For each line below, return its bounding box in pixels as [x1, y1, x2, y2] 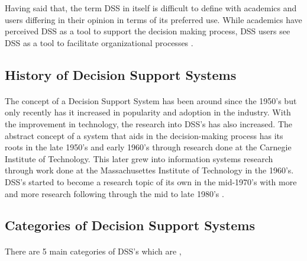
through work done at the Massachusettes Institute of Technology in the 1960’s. [5, 164, 294, 176]
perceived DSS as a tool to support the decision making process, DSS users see [5, 25, 290, 37]
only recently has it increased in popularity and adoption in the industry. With [5, 106, 291, 118]
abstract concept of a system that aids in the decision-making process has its [5, 129, 283, 141]
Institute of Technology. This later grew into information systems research [5, 152, 273, 165]
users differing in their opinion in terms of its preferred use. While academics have [5, 13, 302, 25]
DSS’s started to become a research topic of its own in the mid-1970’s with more [5, 175, 297, 188]
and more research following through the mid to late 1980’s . [5, 187, 224, 199]
